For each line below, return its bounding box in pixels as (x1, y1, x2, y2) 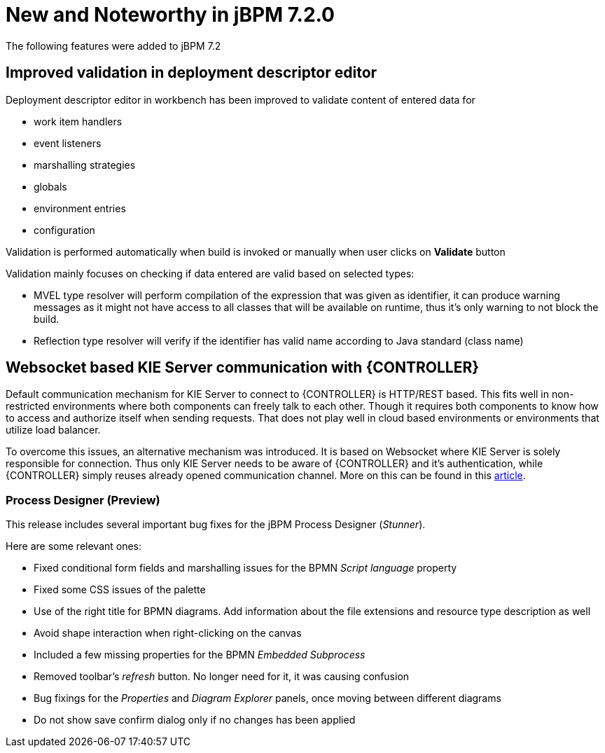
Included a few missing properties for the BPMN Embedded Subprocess (34, 649, 366, 661)
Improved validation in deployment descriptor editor (6, 64, 377, 82)
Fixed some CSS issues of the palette (34, 583, 206, 596)
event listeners (34, 137, 102, 149)
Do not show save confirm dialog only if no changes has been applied (34, 714, 356, 726)
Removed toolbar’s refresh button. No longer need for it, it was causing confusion (34, 670, 410, 683)
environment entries (34, 202, 126, 214)
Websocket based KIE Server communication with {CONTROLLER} (6, 359, 480, 377)
